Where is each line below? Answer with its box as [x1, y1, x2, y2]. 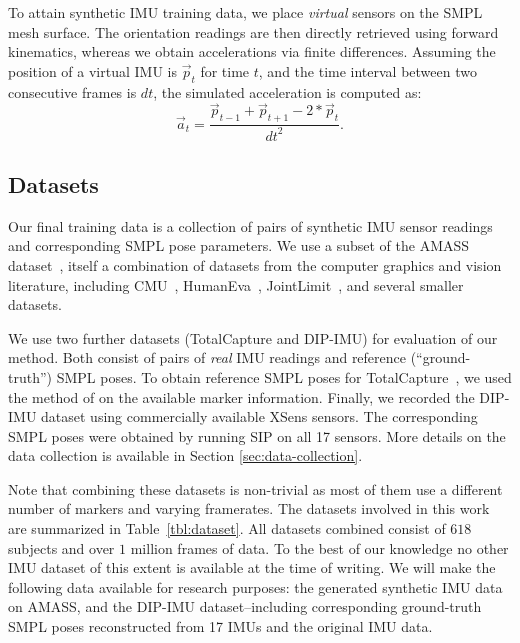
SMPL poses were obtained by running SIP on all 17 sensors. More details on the [8, 425, 506, 446]
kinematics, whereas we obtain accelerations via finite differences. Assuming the [8, 41, 496, 62]
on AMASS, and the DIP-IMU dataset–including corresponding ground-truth [8, 596, 482, 617]
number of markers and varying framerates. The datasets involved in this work [8, 498, 490, 519]
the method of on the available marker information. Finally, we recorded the [8, 386, 475, 407]
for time [200, 60, 250, 81]
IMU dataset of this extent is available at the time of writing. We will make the [8, 557, 496, 578]
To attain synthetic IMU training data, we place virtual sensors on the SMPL [8, 2, 483, 22]
